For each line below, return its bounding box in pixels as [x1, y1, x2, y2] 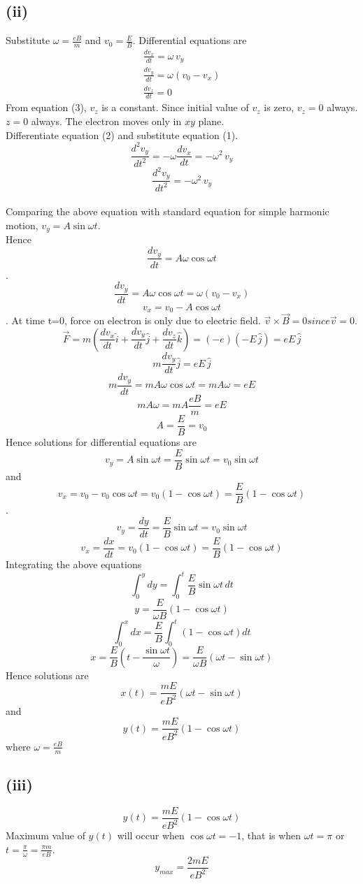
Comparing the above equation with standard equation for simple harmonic [6, 204, 329, 219]
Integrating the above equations [6, 557, 142, 572]
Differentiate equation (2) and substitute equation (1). [6, 127, 239, 142]
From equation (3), [6, 100, 87, 115]
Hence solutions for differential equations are [6, 434, 197, 449]
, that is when [241, 828, 301, 843]
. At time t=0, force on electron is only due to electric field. [6, 313, 261, 328]
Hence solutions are [6, 667, 89, 682]
